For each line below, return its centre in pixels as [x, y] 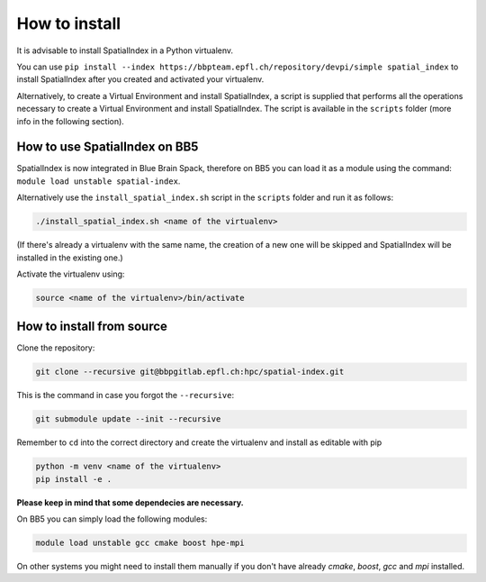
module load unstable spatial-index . [99, 181]
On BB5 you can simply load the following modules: [112, 519]
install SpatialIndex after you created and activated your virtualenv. [140, 79]
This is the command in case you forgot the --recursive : [125, 396]
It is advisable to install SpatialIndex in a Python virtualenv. [125, 50]
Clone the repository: [56, 348]
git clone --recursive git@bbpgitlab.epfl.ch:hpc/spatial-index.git [190, 372]
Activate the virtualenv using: [71, 274]
